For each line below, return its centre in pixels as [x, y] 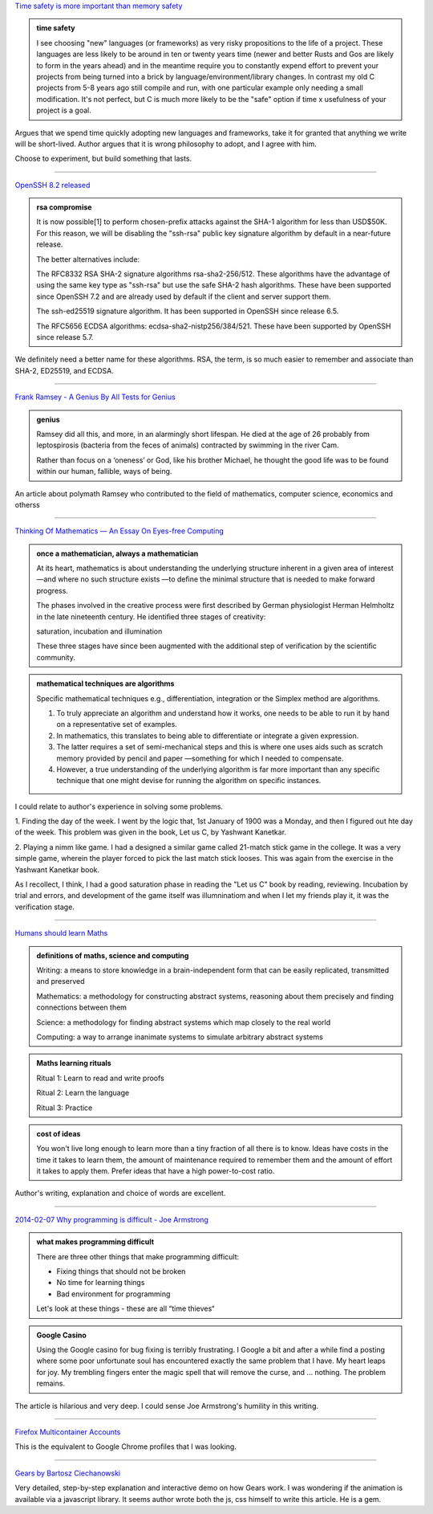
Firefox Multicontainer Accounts [68, 1432]
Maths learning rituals [74, 1063]
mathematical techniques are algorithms [105, 684]
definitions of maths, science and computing [113, 955]
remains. [51, 1383]
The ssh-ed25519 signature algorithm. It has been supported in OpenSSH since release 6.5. [188, 311]
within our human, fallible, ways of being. [104, 471]
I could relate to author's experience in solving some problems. [119, 806]
